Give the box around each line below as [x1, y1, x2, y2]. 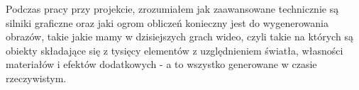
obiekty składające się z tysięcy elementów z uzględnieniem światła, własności [6, 43, 343, 57]
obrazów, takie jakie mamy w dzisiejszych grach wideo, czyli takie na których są [6, 29, 353, 44]
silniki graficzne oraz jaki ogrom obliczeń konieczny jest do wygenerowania [6, 15, 328, 30]
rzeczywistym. [6, 70, 67, 85]
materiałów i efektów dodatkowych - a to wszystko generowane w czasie [6, 57, 317, 72]
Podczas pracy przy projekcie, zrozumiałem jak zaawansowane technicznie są [6, 1, 339, 16]
